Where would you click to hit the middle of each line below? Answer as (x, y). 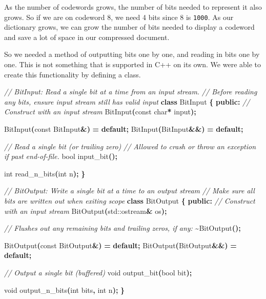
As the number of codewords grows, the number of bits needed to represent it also (133, 7)
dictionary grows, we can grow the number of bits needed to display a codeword (129, 27)
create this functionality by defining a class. (73, 74)
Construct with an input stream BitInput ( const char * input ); (100, 112)
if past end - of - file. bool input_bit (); (61, 156)
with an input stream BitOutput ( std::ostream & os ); (86, 211)
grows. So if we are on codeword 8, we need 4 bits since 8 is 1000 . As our (119, 17)
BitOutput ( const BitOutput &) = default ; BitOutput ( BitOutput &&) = (120, 245)
